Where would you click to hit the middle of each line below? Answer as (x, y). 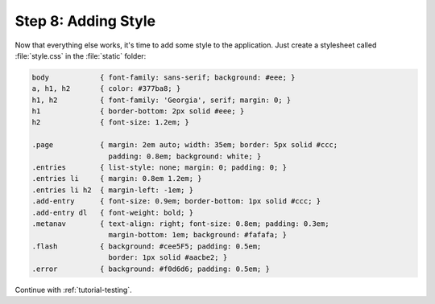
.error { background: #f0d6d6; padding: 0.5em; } (151, 269)
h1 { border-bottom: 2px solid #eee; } (138, 111)
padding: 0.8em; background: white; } (185, 156)
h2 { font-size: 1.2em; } (110, 122)
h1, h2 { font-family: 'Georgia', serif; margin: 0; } (162, 100)
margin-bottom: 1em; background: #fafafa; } (198, 235)
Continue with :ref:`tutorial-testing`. (73, 290)
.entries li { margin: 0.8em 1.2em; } (117, 179)
